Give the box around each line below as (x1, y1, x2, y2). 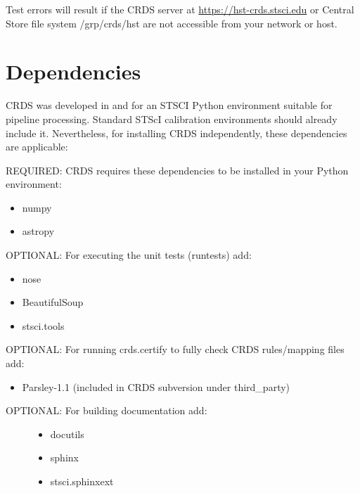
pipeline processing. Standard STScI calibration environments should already (6, 111, 337, 126)
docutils (50, 426, 84, 441)
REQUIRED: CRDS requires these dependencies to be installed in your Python (6, 162, 349, 177)
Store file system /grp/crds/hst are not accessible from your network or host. (6, 15, 337, 30)
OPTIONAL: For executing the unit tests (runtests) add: (6, 248, 252, 262)
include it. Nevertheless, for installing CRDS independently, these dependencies (6, 125, 347, 140)
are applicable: (6, 139, 68, 154)
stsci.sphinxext (50, 474, 114, 488)
